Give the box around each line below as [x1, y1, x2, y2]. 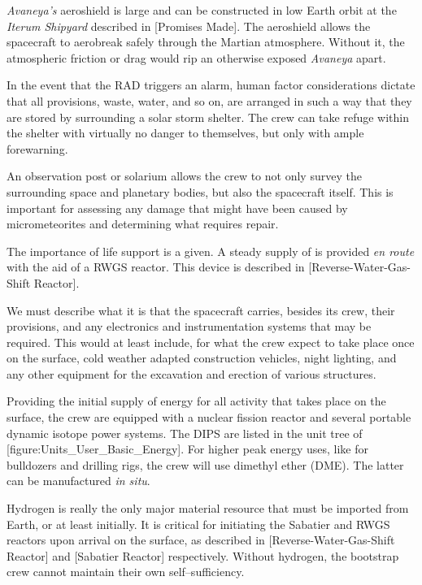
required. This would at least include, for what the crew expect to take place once [7, 333, 415, 350]
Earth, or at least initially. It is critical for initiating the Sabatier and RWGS [7, 515, 390, 532]
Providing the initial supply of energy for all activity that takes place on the [7, 392, 386, 409]
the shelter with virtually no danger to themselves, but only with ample [7, 124, 364, 141]
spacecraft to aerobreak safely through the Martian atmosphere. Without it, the [7, 33, 405, 50]
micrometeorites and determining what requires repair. [7, 215, 279, 232]
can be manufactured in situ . [7, 472, 150, 489]
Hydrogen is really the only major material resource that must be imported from [7, 500, 409, 517]
